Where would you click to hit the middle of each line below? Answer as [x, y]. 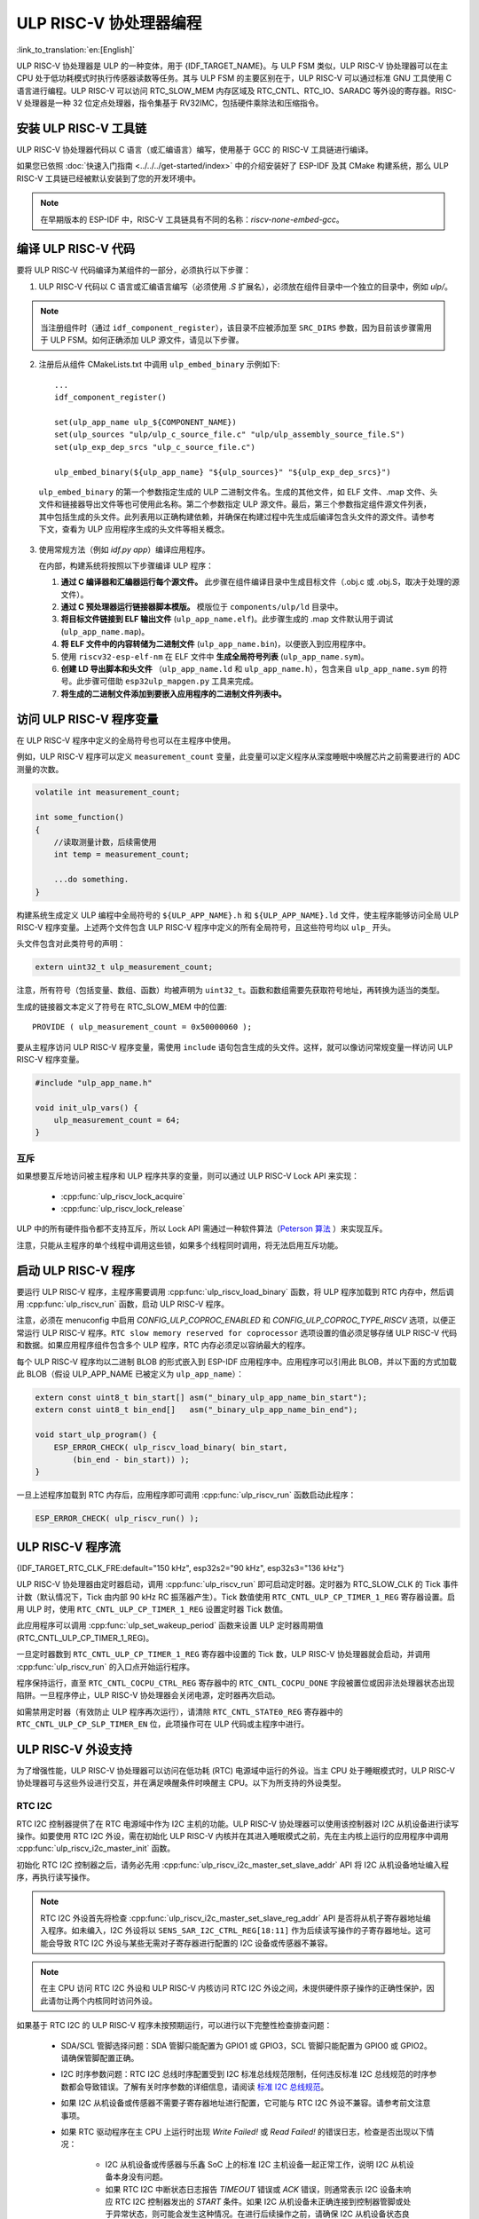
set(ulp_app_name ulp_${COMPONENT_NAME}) [145, 422]
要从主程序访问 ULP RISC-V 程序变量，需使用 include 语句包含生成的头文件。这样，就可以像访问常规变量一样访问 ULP [235, 1046]
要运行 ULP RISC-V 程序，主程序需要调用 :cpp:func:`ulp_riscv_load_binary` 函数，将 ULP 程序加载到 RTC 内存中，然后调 [235, 1291]
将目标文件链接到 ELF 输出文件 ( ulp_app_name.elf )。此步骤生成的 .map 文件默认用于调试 [227, 619]
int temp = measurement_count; [122, 855]
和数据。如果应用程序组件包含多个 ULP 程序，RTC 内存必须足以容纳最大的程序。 [163, 1346]
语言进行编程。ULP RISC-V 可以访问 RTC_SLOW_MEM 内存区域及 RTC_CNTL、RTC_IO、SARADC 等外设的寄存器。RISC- [236, 91]
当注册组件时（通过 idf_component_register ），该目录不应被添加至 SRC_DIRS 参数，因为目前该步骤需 [232, 328]
